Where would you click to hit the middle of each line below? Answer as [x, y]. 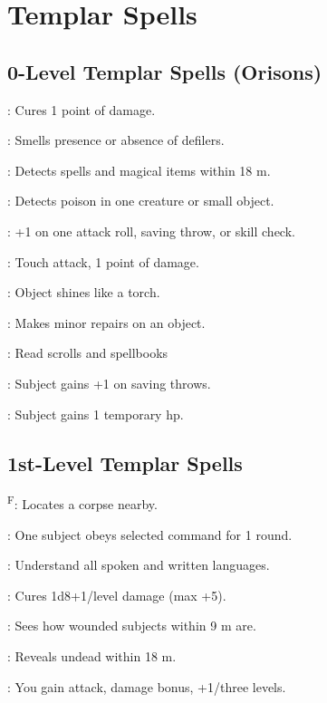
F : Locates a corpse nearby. [82, 502]
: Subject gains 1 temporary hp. [96, 414]
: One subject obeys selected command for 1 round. [150, 534]
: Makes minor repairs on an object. [106, 322]
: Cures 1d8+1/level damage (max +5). [117, 595]
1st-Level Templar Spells [125, 462]
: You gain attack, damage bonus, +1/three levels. [147, 686]
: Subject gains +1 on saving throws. [109, 383]
